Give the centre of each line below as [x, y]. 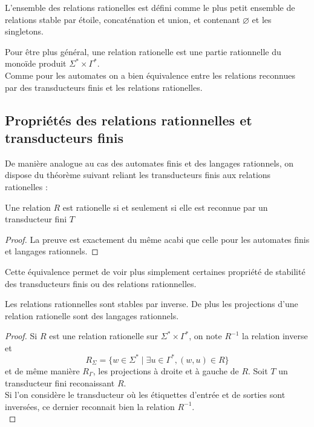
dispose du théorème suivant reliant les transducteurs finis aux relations [138, 175]
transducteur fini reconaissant [60, 382]
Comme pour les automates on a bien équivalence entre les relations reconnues [150, 75]
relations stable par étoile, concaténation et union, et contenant [123, 19]
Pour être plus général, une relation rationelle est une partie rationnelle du [143, 51]
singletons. [24, 31]
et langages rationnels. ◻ [52, 251]
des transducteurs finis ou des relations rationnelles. [101, 283]
